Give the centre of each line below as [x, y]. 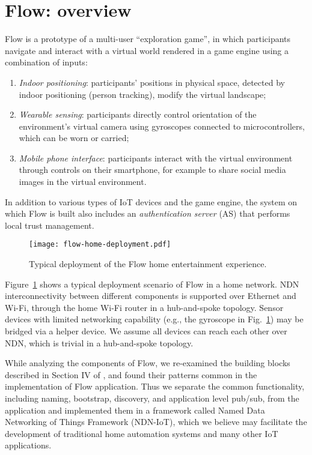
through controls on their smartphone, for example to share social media [152, 170]
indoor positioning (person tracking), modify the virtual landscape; [142, 94]
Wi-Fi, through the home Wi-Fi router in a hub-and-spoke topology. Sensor [144, 307]
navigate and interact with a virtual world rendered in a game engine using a [147, 50]
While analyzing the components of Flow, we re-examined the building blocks [148, 363]
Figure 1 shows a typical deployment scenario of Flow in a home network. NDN [152, 284]
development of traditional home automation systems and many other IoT [142, 433]
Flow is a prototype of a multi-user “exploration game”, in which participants [148, 39]
